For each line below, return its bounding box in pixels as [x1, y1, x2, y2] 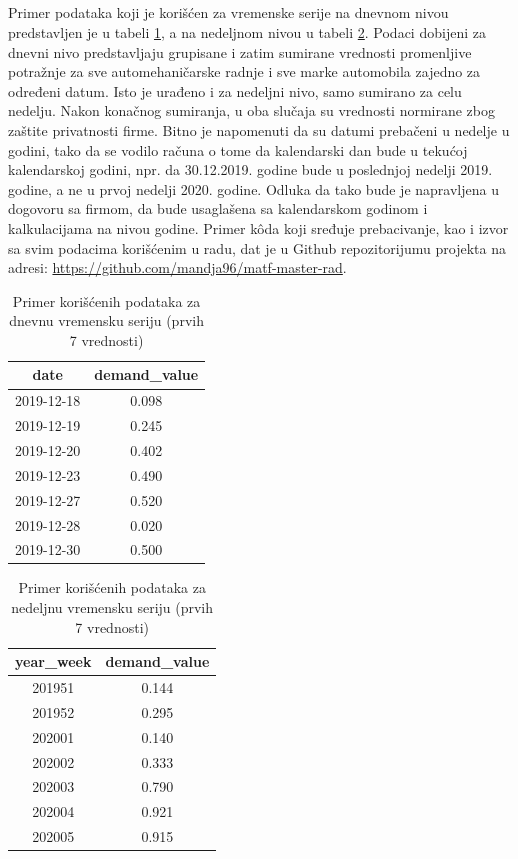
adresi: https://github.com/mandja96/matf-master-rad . [8, 257, 347, 278]
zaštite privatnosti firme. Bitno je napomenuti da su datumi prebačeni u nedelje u [8, 119, 510, 140]
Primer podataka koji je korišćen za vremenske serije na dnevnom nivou [8, 2, 449, 23]
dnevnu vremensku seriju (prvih [9, 310, 204, 331]
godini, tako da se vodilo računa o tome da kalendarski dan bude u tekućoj [8, 139, 468, 160]
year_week [15, 651, 92, 672]
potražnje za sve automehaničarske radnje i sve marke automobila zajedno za [8, 61, 481, 82]
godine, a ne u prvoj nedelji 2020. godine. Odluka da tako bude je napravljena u [8, 178, 499, 199]
